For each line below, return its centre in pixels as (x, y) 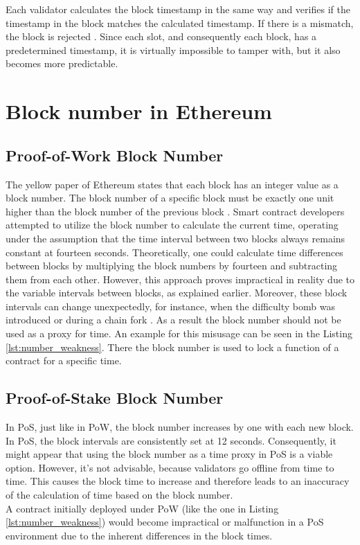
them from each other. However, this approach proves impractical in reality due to (180, 279)
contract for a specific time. (64, 360)
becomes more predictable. (62, 63)
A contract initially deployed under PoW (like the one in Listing (142, 508)
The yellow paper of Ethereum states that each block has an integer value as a (172, 184)
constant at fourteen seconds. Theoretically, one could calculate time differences (174, 252)
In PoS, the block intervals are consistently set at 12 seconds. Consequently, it (171, 440)
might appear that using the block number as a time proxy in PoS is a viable (169, 454)
